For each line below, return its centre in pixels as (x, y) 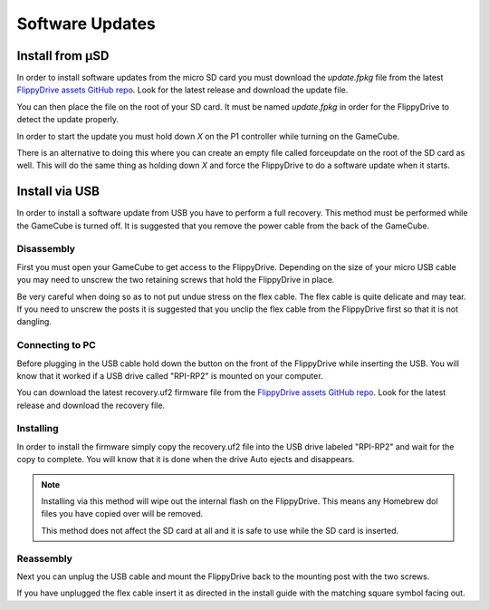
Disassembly (46, 249)
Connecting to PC (57, 345)
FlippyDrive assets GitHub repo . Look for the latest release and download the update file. (182, 90)
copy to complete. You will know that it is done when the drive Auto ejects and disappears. (186, 460)
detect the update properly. (68, 120)
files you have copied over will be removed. (122, 514)
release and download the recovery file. (91, 405)
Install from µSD (63, 56)
